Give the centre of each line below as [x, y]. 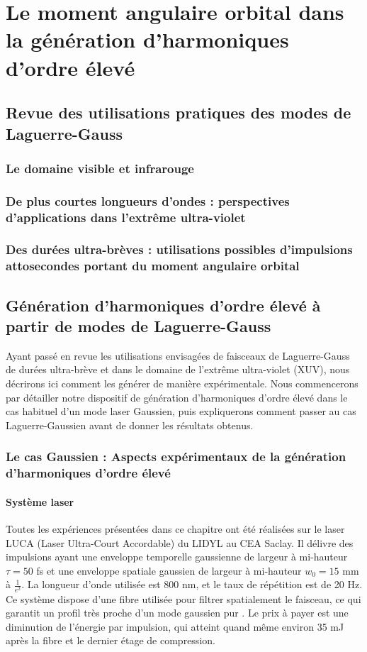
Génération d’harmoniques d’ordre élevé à [163, 305]
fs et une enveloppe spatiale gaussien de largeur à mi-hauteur [169, 570]
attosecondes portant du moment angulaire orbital [153, 266]
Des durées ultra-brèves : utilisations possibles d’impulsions [179, 249]
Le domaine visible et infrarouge [100, 168]
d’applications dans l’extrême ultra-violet [126, 217]
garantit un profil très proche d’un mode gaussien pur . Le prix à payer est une [177, 613]
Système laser [40, 501]
